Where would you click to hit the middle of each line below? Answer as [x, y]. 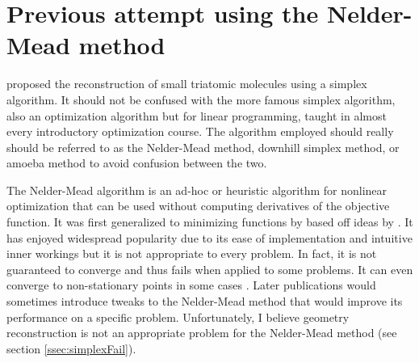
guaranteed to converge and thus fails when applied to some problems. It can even [210, 269]
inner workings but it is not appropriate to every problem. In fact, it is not [192, 253]
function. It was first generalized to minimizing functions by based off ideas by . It [210, 222]
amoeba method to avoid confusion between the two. [137, 163]
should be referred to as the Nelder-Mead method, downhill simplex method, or [203, 147]
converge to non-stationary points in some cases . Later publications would [191, 285]
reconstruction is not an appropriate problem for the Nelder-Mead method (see [202, 333]
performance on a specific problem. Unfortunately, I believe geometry [178, 317]
